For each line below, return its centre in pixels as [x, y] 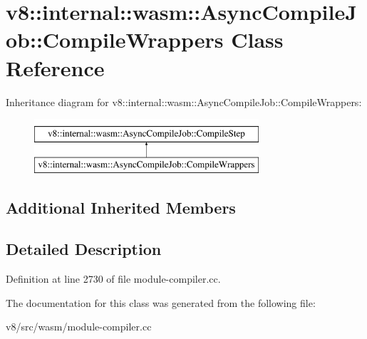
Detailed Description [84, 249]
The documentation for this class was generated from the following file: [161, 302]
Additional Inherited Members [121, 207]
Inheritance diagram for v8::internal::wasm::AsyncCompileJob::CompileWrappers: [184, 101]
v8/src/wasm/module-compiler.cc [79, 327]
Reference [55, 67]
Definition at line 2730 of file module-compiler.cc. [113, 279]
